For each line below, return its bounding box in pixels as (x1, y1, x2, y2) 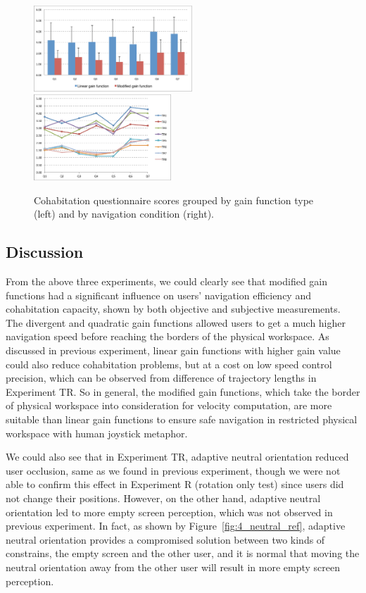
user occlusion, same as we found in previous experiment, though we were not (6, 463, 341, 477)
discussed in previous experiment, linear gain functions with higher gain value (6, 343, 341, 358)
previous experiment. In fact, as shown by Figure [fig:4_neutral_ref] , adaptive (6, 518, 346, 533)
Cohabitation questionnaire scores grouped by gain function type (34, 192, 314, 207)
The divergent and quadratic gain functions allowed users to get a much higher (6, 315, 346, 330)
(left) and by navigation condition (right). (34, 206, 214, 221)
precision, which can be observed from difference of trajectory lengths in (6, 370, 317, 385)
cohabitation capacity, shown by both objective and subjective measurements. (6, 301, 341, 316)
